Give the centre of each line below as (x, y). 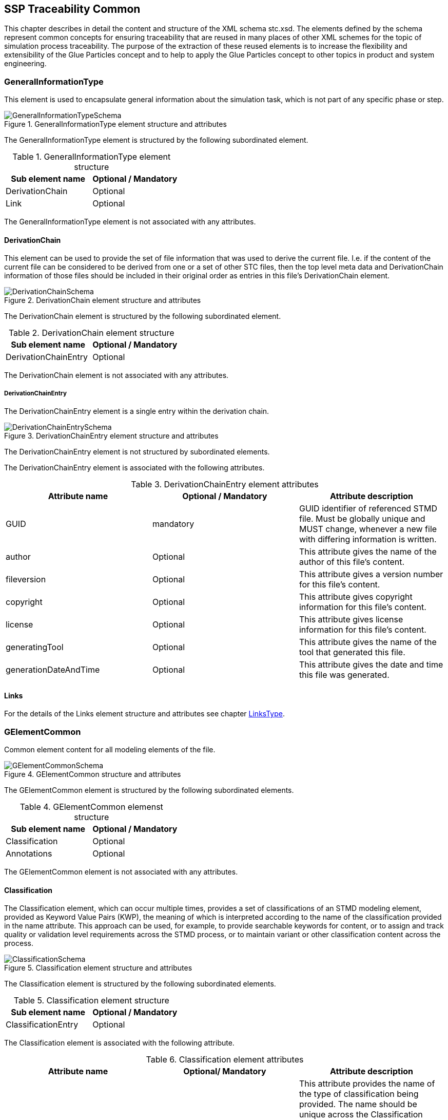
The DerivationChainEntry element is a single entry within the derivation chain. (137, 411)
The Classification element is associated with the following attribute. (119, 1043)
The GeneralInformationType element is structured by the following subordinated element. (156, 140)
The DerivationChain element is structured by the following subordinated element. (143, 316)
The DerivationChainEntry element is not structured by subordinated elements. (137, 452)
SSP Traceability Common (72, 9)
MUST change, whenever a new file (368, 529)
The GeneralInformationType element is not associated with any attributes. (130, 222)
